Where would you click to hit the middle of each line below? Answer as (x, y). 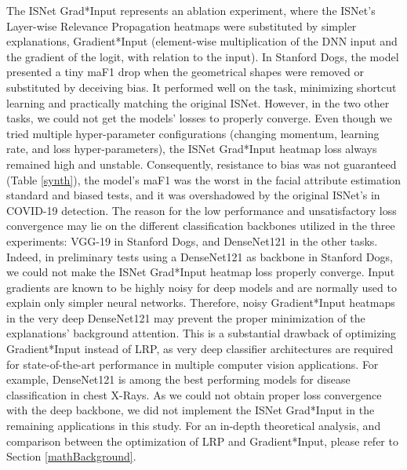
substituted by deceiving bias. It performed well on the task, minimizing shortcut (202, 87)
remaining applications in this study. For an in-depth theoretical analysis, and (194, 426)
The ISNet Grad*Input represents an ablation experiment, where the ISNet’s (191, 10)
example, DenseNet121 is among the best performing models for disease (178, 379)
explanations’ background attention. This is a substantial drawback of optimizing (202, 333)
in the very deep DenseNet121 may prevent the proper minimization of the (186, 317)
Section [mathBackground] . (71, 456)
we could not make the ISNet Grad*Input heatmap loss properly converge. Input (201, 272)
